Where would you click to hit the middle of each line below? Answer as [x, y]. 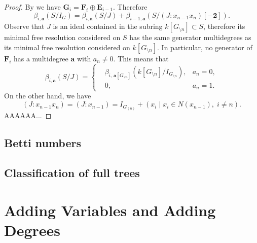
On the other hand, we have [48, 96]
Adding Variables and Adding [110, 210]
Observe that [24, 26]
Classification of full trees [72, 172]
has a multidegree [41, 58]
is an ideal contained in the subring [108, 26]
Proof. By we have [32, 7]
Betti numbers [43, 143]
